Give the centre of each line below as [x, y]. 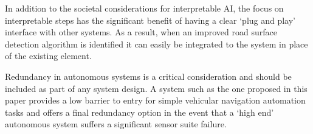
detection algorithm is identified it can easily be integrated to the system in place [156, 44]
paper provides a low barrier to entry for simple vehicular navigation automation [155, 100]
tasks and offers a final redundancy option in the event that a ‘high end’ [139, 112]
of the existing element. [48, 56]
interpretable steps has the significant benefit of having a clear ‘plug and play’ [150, 20]
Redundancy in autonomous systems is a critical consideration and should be [148, 76]
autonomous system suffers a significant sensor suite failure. [116, 124]
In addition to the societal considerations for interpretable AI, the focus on [144, 8]
